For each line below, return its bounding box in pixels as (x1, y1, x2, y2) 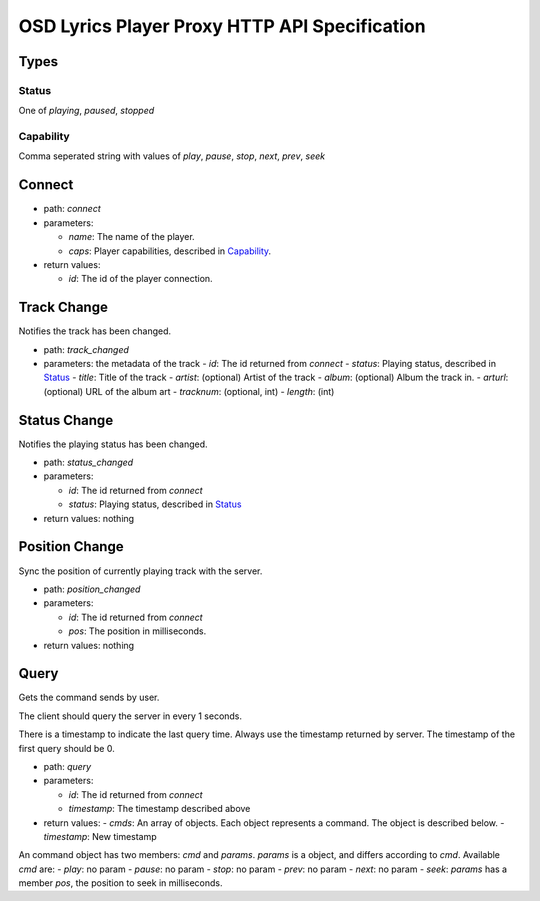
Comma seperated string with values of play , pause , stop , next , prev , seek (18, 150, 325, 162)
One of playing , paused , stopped (18, 105, 155, 117)
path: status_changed (43, 456, 134, 469)
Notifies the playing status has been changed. (18, 438, 209, 450)
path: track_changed (43, 343, 130, 355)
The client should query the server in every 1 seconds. (18, 710, 243, 722)
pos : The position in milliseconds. (68, 625, 207, 637)
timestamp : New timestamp (43, 830, 157, 842)
